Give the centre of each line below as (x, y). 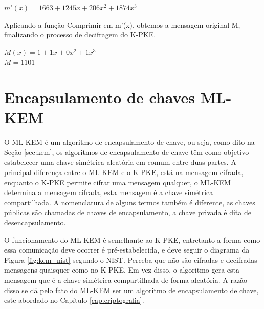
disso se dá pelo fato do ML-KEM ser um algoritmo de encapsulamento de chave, (131, 290)
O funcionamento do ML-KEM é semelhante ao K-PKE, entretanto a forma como (132, 239)
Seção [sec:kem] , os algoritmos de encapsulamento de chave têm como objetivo (127, 152)
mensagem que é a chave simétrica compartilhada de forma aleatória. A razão (126, 280)
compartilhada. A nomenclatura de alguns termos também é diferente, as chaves (130, 202)
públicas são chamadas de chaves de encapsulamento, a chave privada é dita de (128, 212)
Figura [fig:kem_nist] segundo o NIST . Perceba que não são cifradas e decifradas (131, 259)
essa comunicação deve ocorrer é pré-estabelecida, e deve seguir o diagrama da (127, 250)
